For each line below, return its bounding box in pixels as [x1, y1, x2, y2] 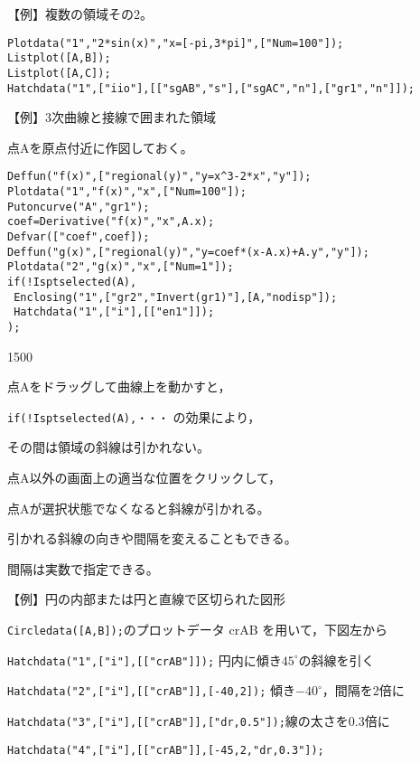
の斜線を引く [298, 650, 375, 669]
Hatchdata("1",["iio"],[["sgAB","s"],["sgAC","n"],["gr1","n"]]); [7, 81, 415, 95]
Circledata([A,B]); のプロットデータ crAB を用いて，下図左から [7, 620, 387, 639]
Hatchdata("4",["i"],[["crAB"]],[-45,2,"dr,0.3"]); [7, 743, 324, 757]
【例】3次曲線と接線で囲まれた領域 [7, 108, 216, 127]
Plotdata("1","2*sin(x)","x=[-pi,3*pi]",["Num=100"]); [7, 36, 344, 50]
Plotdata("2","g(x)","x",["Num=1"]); [7, 260, 234, 274]
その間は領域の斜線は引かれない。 [7, 438, 210, 457]
